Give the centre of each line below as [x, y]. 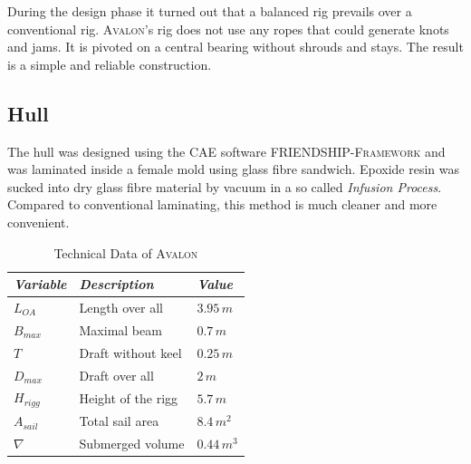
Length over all [121, 307]
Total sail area [119, 421]
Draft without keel [130, 352]
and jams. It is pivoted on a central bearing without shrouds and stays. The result [235, 47]
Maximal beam [120, 329]
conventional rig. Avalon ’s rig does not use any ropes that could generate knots [228, 29]
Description [116, 284]
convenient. [38, 222]
